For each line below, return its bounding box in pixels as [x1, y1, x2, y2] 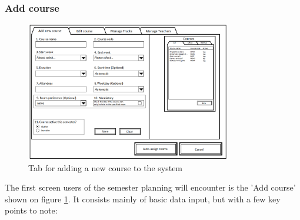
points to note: [5, 204, 58, 216]
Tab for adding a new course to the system [28, 161, 183, 174]
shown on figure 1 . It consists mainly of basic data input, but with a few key [5, 192, 281, 205]
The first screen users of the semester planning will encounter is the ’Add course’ [5, 181, 296, 194]
